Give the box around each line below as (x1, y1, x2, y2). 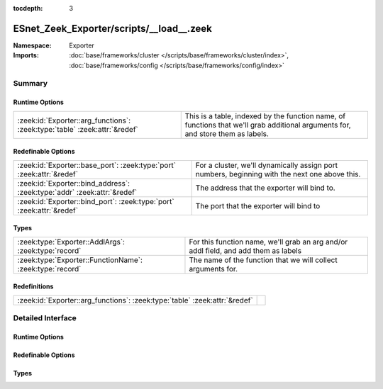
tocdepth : (13, 4, 43, 12)
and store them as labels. (184, 128, 270, 138)
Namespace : (13, 41, 52, 50)
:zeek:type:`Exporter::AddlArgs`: (17, 237, 126, 247)
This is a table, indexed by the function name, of (184, 111, 346, 120)
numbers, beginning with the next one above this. (195, 169, 361, 179)
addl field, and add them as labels (189, 245, 301, 255)
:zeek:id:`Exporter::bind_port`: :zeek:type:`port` (17, 196, 174, 206)
